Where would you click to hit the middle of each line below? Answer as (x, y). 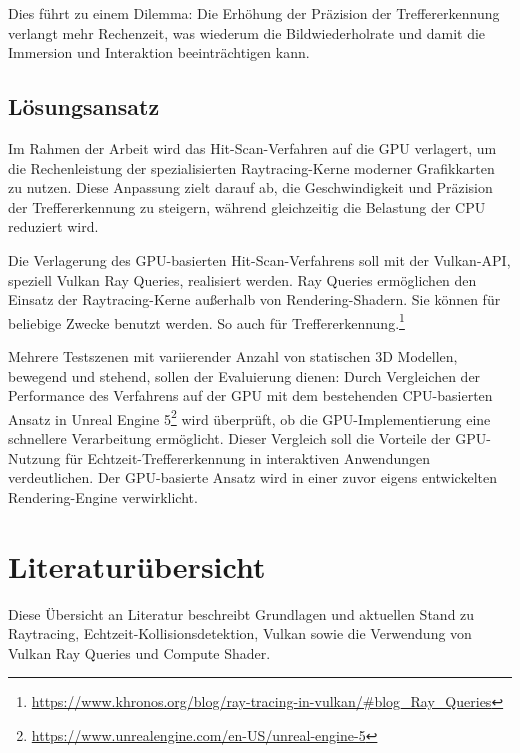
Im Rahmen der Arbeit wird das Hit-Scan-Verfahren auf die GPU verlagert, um (252, 147)
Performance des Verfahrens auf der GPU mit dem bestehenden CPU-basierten (250, 395)
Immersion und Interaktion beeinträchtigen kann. (159, 52)
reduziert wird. (53, 226)
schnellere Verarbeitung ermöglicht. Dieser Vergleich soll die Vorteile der (229, 438)
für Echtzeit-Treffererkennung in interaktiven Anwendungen (247, 457)
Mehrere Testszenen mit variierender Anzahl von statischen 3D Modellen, (233, 355)
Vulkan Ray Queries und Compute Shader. (139, 652)
